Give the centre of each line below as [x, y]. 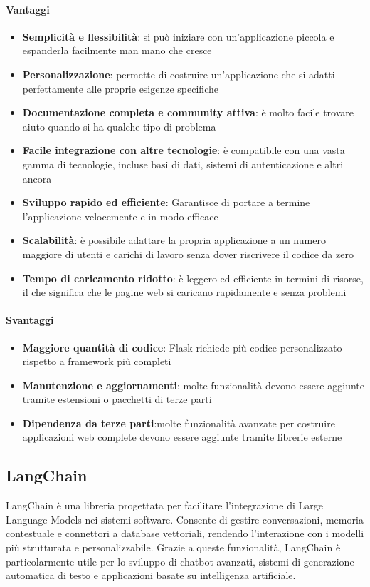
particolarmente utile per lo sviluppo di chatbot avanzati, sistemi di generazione [180, 561]
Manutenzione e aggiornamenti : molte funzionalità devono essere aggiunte [193, 385]
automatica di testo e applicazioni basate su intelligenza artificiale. [151, 575]
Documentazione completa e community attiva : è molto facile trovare [188, 112]
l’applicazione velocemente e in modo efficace [120, 216]
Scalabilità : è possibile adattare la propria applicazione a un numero [174, 240]
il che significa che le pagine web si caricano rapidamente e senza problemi [184, 292]
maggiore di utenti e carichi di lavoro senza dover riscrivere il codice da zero [188, 254]
